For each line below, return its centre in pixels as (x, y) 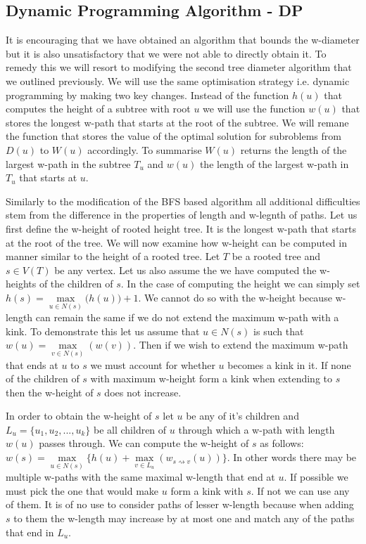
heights (21, 284)
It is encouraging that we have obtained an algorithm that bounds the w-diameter (183, 40)
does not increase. (143, 392)
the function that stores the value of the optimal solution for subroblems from (173, 136)
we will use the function (254, 109)
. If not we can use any (300, 490)
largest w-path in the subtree (68, 163)
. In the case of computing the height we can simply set (240, 284)
